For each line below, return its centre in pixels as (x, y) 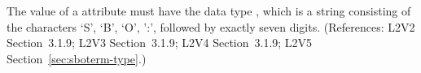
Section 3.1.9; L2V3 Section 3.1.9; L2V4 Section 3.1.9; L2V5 (160, 43)
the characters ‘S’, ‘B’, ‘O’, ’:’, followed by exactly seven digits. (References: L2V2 (211, 26)
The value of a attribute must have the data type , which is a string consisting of (209, 11)
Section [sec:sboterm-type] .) (77, 58)
